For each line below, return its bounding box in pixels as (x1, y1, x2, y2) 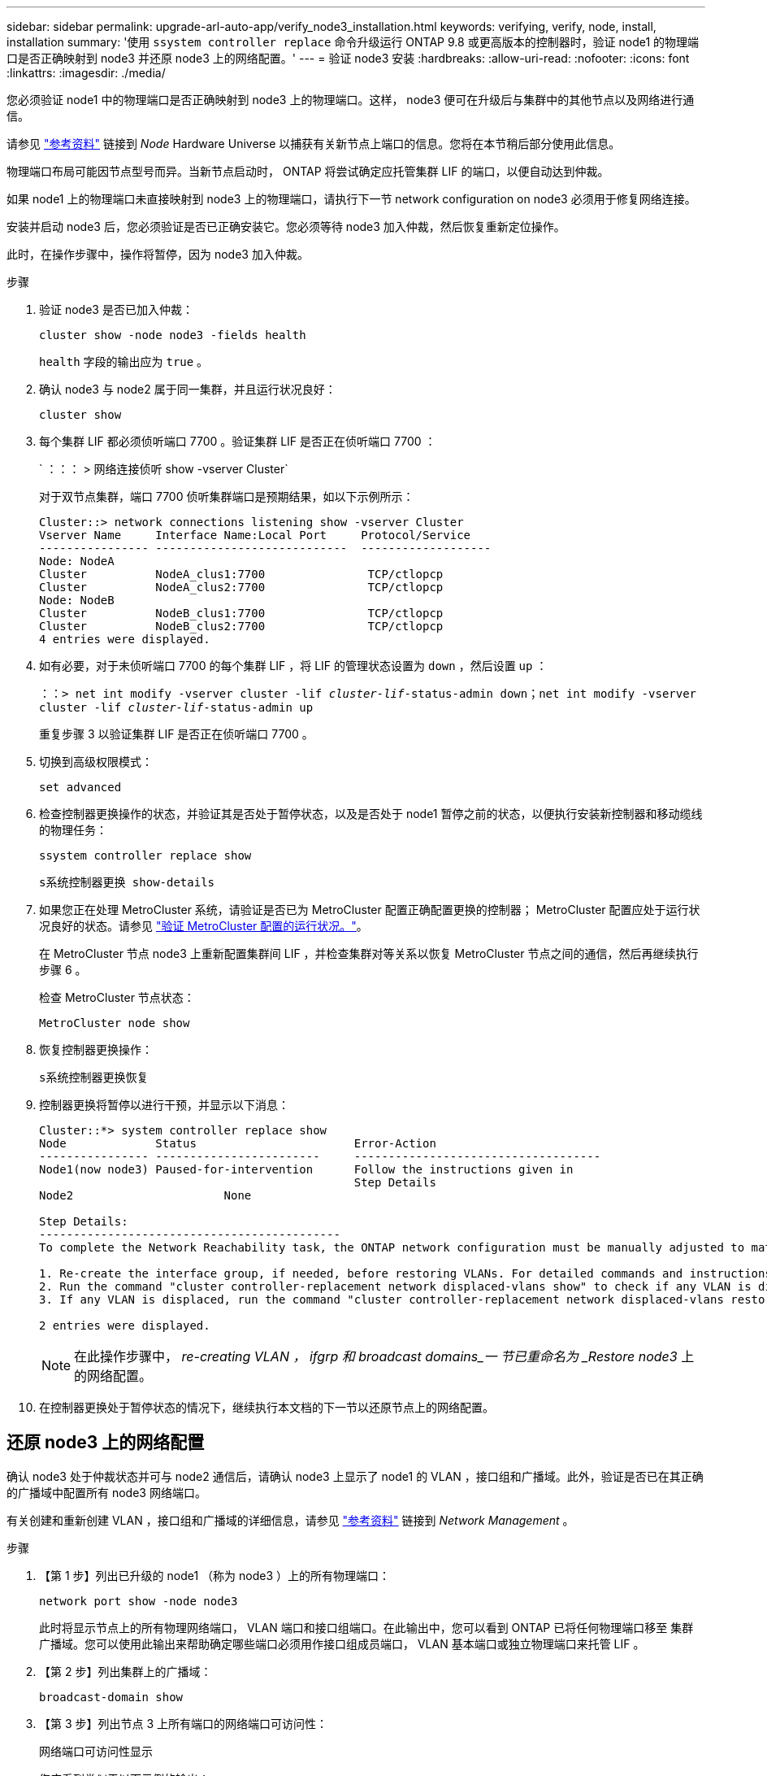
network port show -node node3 (39, 1594, 238, 1608)
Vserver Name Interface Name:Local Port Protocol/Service (39, 529, 471, 542)
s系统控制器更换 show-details (39, 876, 215, 889)
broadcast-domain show (39, 1690, 184, 1704)
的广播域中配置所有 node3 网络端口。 (6, 1485, 206, 1500)
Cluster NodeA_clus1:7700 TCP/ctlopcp (39, 568, 444, 581)
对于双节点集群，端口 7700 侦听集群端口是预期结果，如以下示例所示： (39, 490, 414, 503)
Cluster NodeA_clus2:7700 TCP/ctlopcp (39, 581, 444, 594)
